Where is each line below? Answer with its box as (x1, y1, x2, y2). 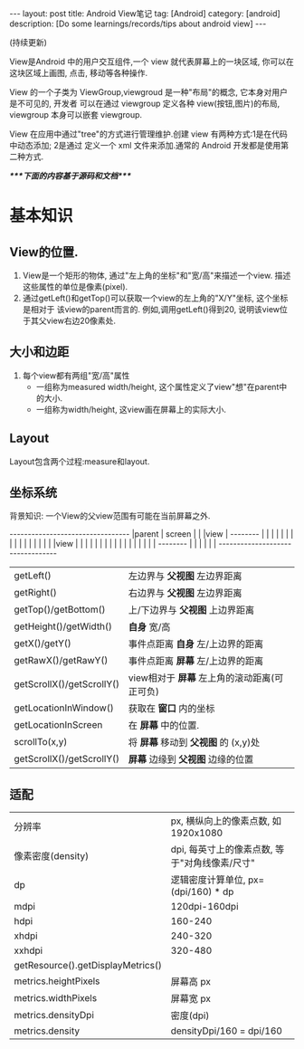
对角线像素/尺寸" (184, 857, 255, 870)
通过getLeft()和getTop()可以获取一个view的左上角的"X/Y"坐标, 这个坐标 (22, 292, 289, 303)
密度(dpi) (170, 1009, 210, 1022)
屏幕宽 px (170, 993, 211, 1006)
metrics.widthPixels (14, 992, 98, 1005)
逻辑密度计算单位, (170, 873, 246, 886)
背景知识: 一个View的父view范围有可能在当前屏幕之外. (9, 510, 211, 521)
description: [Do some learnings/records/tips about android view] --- (9, 18, 267, 29)
